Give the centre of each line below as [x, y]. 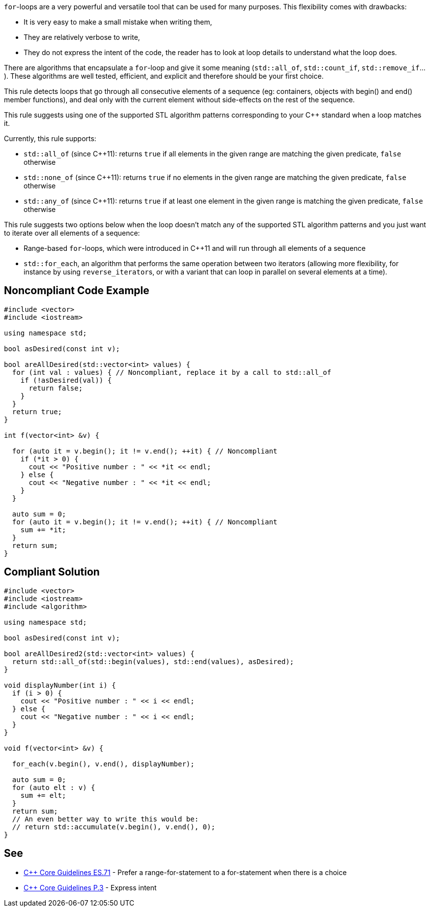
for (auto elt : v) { [54, 787]
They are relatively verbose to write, [82, 37]
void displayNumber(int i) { [60, 685]
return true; [37, 411]
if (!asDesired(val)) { [66, 380]
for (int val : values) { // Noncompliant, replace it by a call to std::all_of [172, 372]
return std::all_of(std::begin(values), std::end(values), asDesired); [153, 661]
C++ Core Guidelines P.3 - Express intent [90, 887]
